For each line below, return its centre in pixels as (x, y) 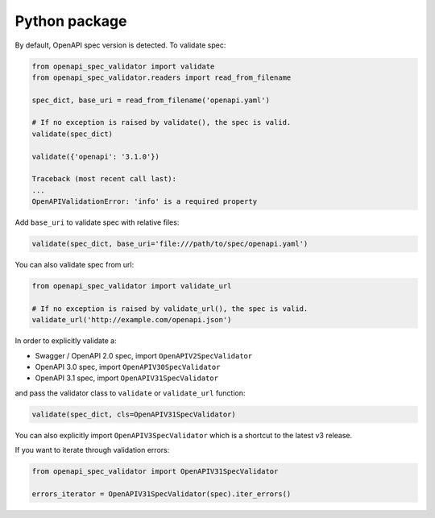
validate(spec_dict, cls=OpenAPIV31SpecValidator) (134, 414)
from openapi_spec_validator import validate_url (132, 286)
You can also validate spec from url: (75, 265)
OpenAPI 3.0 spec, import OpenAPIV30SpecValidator (128, 367)
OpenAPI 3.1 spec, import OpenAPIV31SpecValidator (127, 378)
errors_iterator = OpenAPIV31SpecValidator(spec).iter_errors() (162, 494)
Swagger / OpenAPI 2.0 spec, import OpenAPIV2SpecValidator (144, 355)
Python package (71, 21)
